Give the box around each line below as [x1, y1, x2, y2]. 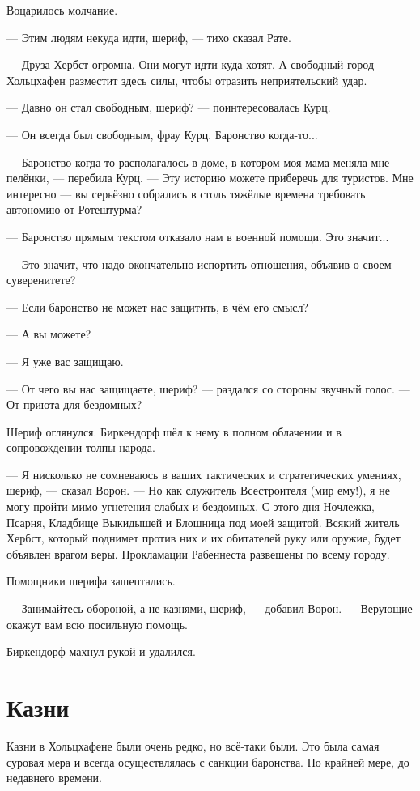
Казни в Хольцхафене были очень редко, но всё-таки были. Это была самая [6, 737, 380, 754]
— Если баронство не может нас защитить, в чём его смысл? [6, 298, 309, 315]
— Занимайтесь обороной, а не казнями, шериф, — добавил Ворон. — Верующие [6, 600, 413, 617]
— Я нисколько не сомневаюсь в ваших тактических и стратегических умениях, [6, 466, 401, 483]
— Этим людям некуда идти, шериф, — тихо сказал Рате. [6, 28, 291, 45]
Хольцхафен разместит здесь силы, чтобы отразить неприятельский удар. [6, 71, 367, 88]
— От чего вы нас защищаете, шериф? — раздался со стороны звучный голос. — [6, 380, 410, 397]
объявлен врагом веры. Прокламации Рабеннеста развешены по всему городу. [6, 545, 390, 562]
